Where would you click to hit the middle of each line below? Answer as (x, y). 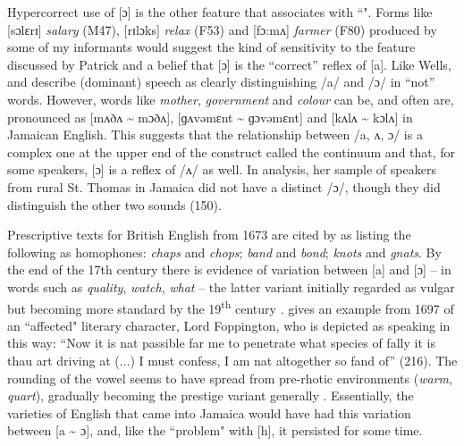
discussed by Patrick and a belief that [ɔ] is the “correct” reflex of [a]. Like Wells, (229, 64)
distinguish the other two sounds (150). (114, 204)
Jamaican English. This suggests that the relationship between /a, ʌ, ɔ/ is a (215, 135)
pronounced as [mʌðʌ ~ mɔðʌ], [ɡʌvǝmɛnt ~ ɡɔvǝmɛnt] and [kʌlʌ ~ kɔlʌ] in (210, 117)
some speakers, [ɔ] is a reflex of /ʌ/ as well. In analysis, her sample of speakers (222, 169)
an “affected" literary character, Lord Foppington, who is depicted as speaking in (229, 325)
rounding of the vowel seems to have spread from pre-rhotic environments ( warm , (230, 378)
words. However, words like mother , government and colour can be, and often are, (231, 99)
